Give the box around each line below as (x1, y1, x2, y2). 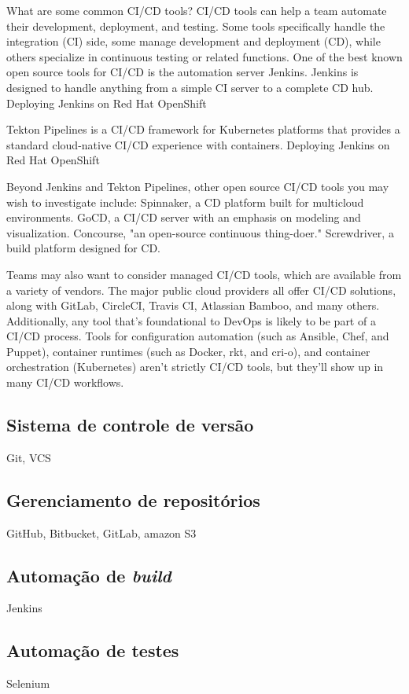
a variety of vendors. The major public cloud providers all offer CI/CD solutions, (6, 281, 396, 298)
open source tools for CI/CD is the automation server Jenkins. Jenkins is (6, 64, 359, 80)
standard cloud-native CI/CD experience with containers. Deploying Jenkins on (6, 136, 390, 152)
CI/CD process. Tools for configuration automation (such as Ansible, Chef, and (6, 328, 389, 344)
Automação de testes (6, 638, 179, 663)
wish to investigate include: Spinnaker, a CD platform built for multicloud (6, 193, 364, 210)
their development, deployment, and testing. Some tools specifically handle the (6, 17, 385, 34)
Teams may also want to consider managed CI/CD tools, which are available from (6, 266, 402, 282)
